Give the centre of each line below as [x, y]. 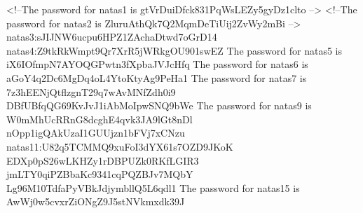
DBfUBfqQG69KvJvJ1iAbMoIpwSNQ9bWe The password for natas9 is [159, 105]
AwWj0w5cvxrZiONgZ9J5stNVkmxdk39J [96, 201]
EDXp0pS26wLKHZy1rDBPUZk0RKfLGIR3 [103, 160]
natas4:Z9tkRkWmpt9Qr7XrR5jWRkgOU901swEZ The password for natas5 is [174, 50]
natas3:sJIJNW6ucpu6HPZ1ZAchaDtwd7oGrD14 [112, 37]
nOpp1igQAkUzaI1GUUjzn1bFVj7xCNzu [96, 133]
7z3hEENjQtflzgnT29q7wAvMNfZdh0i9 [91, 91]
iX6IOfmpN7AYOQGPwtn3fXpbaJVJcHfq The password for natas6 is [157, 64]
